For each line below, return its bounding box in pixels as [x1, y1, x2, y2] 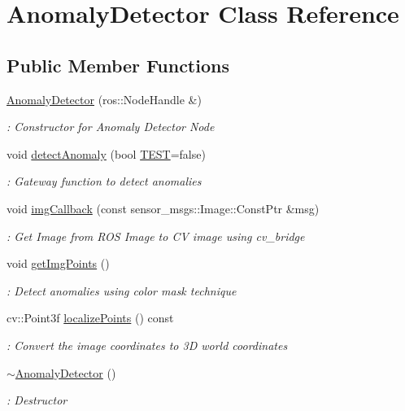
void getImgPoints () [7, 255, 110, 272]
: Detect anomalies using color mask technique [7, 282, 237, 299]
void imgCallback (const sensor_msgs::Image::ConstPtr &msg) [7, 199, 320, 216]
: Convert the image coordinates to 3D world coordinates [7, 336, 288, 353]
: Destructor [7, 391, 67, 409]
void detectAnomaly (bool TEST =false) [7, 145, 206, 162]
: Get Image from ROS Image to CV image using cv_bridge [7, 227, 305, 244]
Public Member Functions [7, 52, 229, 77]
